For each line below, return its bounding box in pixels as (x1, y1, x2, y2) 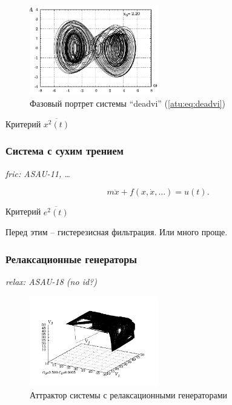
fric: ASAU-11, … (5, 167, 70, 179)
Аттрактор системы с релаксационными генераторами (30, 388, 227, 401)
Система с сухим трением (5, 143, 124, 158)
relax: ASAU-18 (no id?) (5, 275, 97, 287)
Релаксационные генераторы (5, 251, 138, 266)
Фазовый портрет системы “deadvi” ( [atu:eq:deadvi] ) (30, 96, 225, 109)
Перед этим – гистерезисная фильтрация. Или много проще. (5, 226, 228, 238)
